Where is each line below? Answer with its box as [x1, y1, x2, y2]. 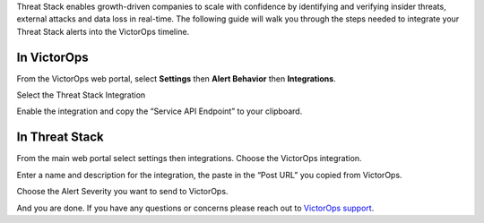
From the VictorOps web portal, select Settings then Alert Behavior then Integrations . [16, 73, 336, 84]
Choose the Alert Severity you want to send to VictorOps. [16, 186, 229, 197]
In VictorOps [16, 49, 89, 64]
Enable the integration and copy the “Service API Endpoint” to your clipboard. [16, 106, 303, 116]
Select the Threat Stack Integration [16, 90, 146, 100]
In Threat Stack [16, 130, 104, 145]
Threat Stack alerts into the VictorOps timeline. [16, 26, 190, 37]
